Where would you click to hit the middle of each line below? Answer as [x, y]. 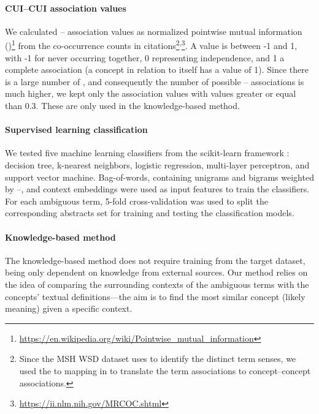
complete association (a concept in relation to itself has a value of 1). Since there [157, 70]
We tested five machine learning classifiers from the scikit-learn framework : [147, 153]
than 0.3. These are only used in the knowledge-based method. [122, 106]
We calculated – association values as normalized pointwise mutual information [154, 31]
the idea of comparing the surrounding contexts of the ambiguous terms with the [157, 284]
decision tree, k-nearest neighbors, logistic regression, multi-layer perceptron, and [157, 165]
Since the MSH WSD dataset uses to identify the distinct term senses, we [158, 359]
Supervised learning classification [76, 130]
